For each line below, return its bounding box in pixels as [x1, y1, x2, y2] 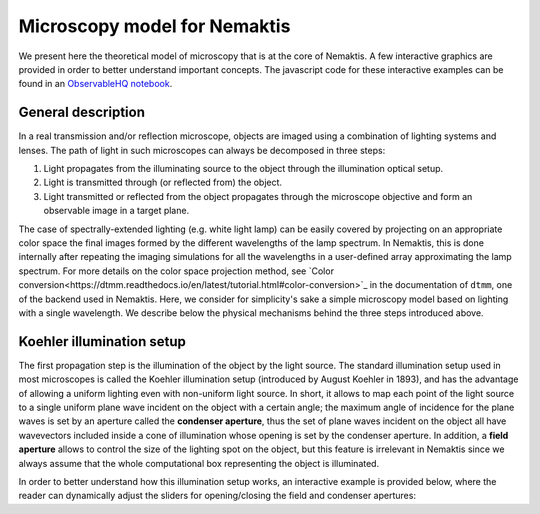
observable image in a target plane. [43, 205, 190, 217]
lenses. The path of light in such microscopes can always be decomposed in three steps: [18, 144, 386, 156]
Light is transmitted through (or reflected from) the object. [43, 176, 283, 189]
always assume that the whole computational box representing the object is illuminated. [18, 457, 380, 469]
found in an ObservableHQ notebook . [18, 78, 173, 90]
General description [18, 104, 145, 121]
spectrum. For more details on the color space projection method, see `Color [18, 265, 335, 277]
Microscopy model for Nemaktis [18, 15, 291, 37]
